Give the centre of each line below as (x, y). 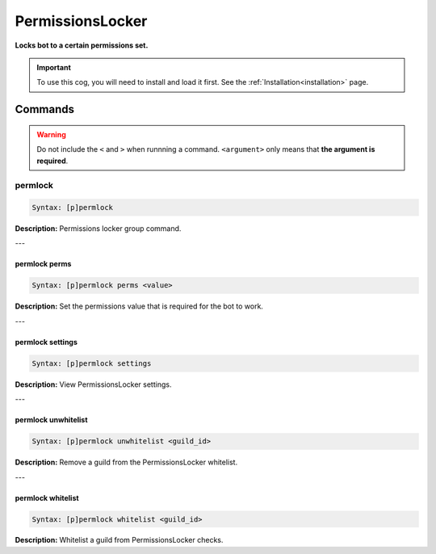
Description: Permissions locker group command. (98, 229)
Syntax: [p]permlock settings (92, 363)
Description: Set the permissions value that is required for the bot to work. (139, 306)
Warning (51, 134)
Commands (45, 109)
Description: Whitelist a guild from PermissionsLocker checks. (119, 540)
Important (54, 67)
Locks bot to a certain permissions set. (82, 45)
